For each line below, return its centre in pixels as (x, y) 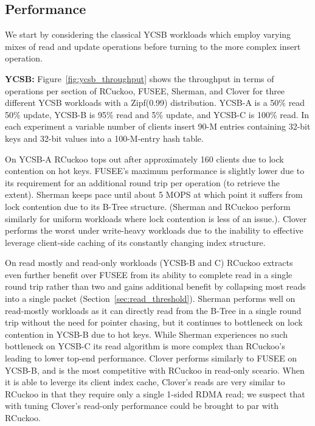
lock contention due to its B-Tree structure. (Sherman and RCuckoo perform (148, 206)
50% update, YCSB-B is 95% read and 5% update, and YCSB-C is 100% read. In (157, 114)
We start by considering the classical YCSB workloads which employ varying (148, 34)
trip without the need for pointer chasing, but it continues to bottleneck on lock (154, 322)
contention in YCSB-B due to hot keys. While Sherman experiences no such (147, 334)
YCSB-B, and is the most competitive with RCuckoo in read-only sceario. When (155, 370)
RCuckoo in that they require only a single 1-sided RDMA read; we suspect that (155, 393)
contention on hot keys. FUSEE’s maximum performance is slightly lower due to (155, 171)
